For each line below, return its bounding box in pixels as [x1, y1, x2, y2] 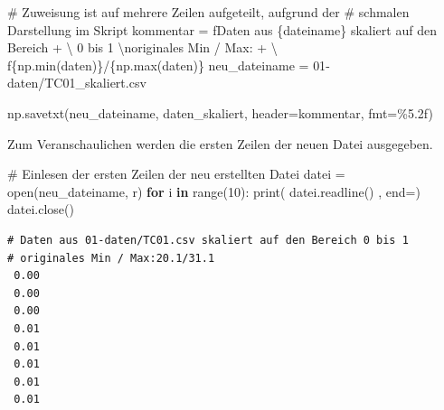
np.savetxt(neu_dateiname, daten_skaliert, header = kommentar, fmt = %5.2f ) [7, 103, 433, 122]
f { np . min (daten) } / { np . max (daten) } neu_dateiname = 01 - [7, 55, 330, 74]
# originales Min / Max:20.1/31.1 [7, 251, 215, 265]
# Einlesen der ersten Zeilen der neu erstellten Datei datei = [7, 164, 345, 183]
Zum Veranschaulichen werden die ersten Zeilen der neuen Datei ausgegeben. [7, 134, 433, 153]
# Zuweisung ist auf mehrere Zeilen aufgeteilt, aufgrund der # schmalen [7, 3, 410, 21]
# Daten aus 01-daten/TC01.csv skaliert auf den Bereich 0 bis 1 [7, 233, 409, 247]
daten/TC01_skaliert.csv [7, 73, 146, 92]
